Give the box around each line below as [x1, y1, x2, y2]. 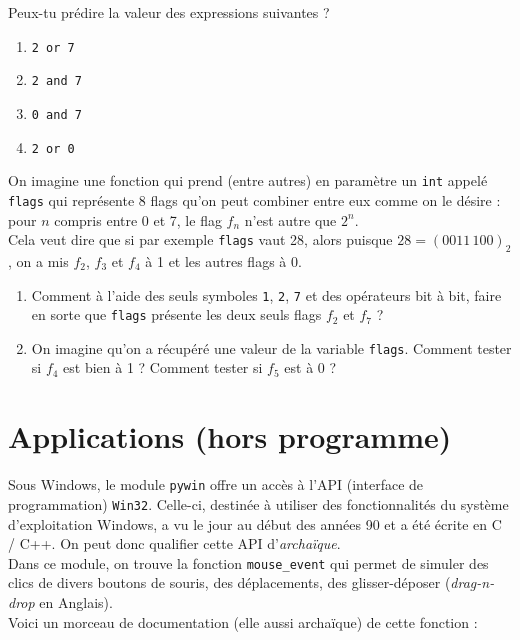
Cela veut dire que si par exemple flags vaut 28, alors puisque [8, 229, 393, 250]
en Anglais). [39, 591, 113, 612]
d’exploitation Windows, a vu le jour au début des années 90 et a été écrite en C [8, 513, 502, 534]
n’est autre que [244, 209, 337, 230]
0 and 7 [31, 107, 82, 122]
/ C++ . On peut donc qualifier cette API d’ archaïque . [8, 533, 341, 554]
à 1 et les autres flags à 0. [145, 250, 302, 271]
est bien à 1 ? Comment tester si [63, 357, 263, 378]
